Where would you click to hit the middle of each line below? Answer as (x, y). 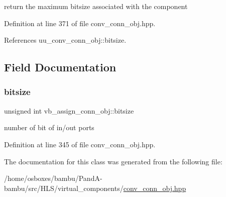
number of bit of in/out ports (49, 127)
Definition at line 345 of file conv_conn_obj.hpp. (80, 144)
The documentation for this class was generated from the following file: (113, 161)
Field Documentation (60, 67)
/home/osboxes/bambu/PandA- (53, 178)
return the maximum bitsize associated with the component (96, 6)
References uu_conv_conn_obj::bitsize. (65, 40)
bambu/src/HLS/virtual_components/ (64, 188)
